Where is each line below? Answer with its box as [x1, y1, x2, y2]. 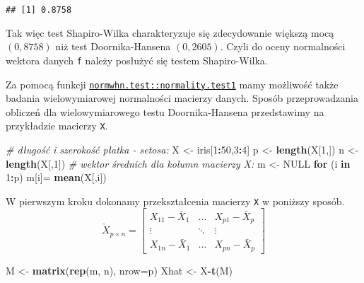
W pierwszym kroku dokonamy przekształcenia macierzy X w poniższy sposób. [6, 193, 345, 208]
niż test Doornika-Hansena [55, 39, 171, 54]
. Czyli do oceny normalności [220, 39, 346, 54]
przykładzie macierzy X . [6, 118, 108, 133]
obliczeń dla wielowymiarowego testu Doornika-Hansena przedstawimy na [6, 104, 324, 119]
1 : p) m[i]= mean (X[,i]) [6, 170, 107, 185]
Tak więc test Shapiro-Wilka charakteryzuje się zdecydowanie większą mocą [6, 25, 334, 40]
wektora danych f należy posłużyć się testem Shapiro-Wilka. [6, 52, 268, 67]
